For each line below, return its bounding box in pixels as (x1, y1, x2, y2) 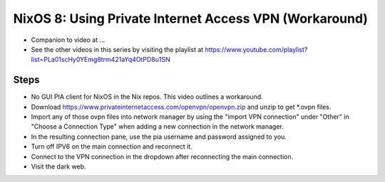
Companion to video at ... (31, 36, 106, 44)
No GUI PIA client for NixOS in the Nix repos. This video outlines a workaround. (31, 92, 263, 101)
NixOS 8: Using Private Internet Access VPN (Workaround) (13, 11, 369, 26)
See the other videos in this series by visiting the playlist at (31, 45, 204, 53)
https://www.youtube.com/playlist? (205, 45, 308, 53)
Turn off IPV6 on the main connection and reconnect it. (31, 142, 192, 151)
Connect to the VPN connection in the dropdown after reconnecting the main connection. (31, 152, 294, 161)
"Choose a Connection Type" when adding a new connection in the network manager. (31, 122, 284, 131)
